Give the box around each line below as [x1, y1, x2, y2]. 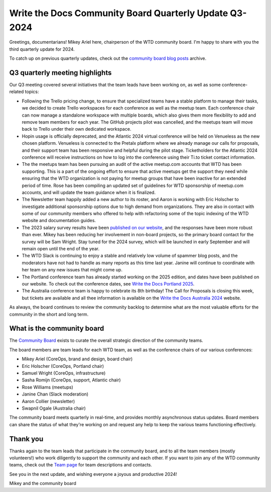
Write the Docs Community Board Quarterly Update [9, 8, 228, 19]
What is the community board [9, 324, 104, 333]
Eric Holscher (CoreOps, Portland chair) [22, 363, 104, 369]
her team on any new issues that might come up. [22, 267, 123, 273]
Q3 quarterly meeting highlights [9, 68, 112, 77]
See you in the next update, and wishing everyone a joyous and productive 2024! [9, 471, 178, 477]
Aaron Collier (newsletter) [22, 398, 75, 404]
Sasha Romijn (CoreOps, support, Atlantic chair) [22, 377, 121, 383]
